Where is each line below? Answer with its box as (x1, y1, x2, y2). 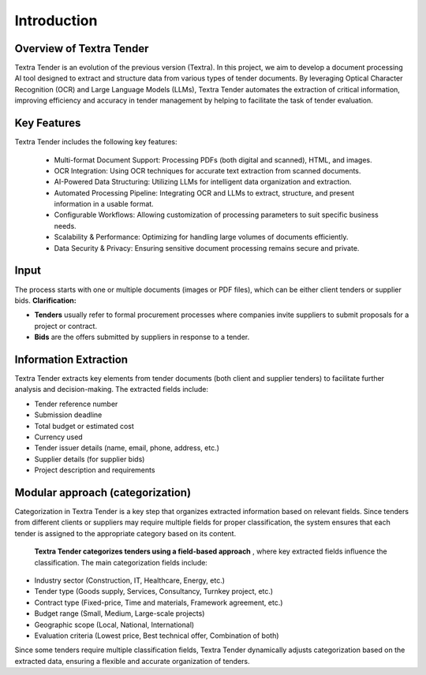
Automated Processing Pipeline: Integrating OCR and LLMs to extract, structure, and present (54, 188, 355, 197)
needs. (54, 221, 77, 230)
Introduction (14, 12, 98, 29)
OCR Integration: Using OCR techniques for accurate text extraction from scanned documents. (54, 166, 361, 175)
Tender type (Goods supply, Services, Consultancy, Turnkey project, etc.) (34, 587, 274, 596)
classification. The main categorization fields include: (34, 558, 208, 567)
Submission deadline (34, 410, 103, 420)
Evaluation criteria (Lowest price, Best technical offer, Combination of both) (34, 631, 279, 640)
